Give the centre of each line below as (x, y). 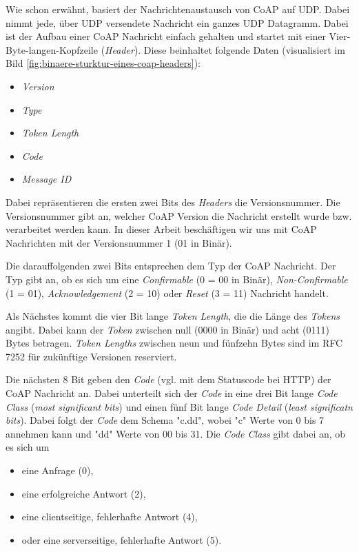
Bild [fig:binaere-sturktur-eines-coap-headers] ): (103, 63)
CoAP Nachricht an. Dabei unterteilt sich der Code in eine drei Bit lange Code (172, 393)
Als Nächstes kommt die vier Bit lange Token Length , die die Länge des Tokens (173, 316)
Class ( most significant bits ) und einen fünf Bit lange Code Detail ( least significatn (179, 406)
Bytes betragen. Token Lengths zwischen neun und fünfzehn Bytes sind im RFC (174, 343)
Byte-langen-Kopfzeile (52, 49)
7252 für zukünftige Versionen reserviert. (91, 356)
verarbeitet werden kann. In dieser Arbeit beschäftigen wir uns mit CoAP (161, 229)
